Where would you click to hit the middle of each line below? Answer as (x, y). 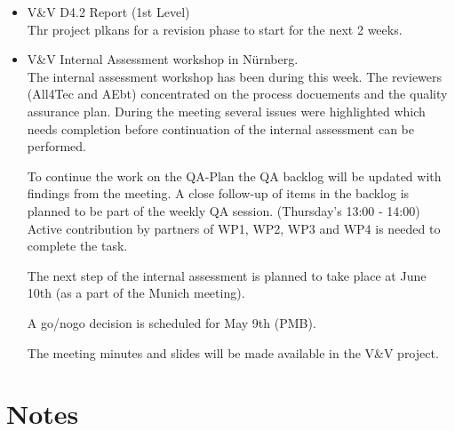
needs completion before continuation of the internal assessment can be (221, 128)
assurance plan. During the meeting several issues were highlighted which (226, 111)
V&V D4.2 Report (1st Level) (108, 12)
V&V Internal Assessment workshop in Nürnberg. (163, 59)
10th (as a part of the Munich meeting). (136, 293)
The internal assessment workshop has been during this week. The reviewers (235, 76)
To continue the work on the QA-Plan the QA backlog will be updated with (234, 176)
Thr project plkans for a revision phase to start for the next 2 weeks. (215, 29)
